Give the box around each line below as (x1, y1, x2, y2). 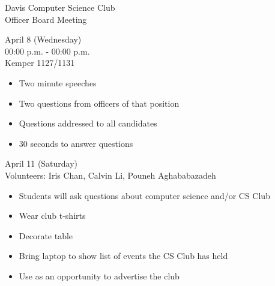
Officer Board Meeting (5, 13, 87, 25)
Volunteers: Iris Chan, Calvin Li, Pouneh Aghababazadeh (5, 168, 216, 181)
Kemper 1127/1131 (5, 56, 75, 69)
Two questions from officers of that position (19, 97, 180, 109)
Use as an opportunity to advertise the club (19, 269, 180, 282)
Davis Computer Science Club (5, 1, 115, 13)
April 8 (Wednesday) (5, 33, 82, 46)
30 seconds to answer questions (19, 137, 133, 149)
